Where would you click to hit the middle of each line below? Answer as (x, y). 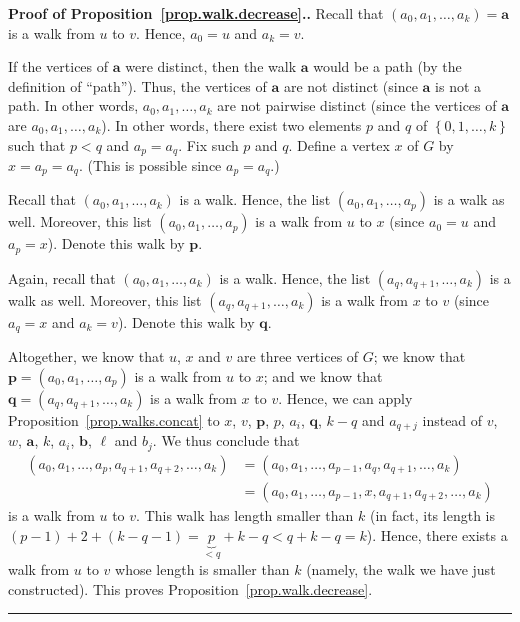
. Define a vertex (339, 144)
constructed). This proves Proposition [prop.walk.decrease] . (190, 588)
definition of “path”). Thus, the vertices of (137, 85)
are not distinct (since (350, 85)
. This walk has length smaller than (245, 514)
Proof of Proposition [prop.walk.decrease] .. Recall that (196, 13)
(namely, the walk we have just (401, 568)
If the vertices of (58, 66)
